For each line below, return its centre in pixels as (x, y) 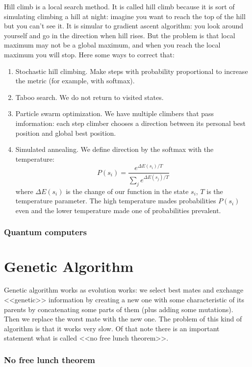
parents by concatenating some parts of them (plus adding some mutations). (119, 309)
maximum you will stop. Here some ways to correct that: (89, 54)
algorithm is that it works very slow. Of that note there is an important (112, 328)
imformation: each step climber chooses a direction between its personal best (130, 123)
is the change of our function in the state (127, 191)
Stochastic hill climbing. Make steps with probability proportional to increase (132, 71)
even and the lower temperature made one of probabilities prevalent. (118, 210)
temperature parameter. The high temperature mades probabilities (116, 201)
